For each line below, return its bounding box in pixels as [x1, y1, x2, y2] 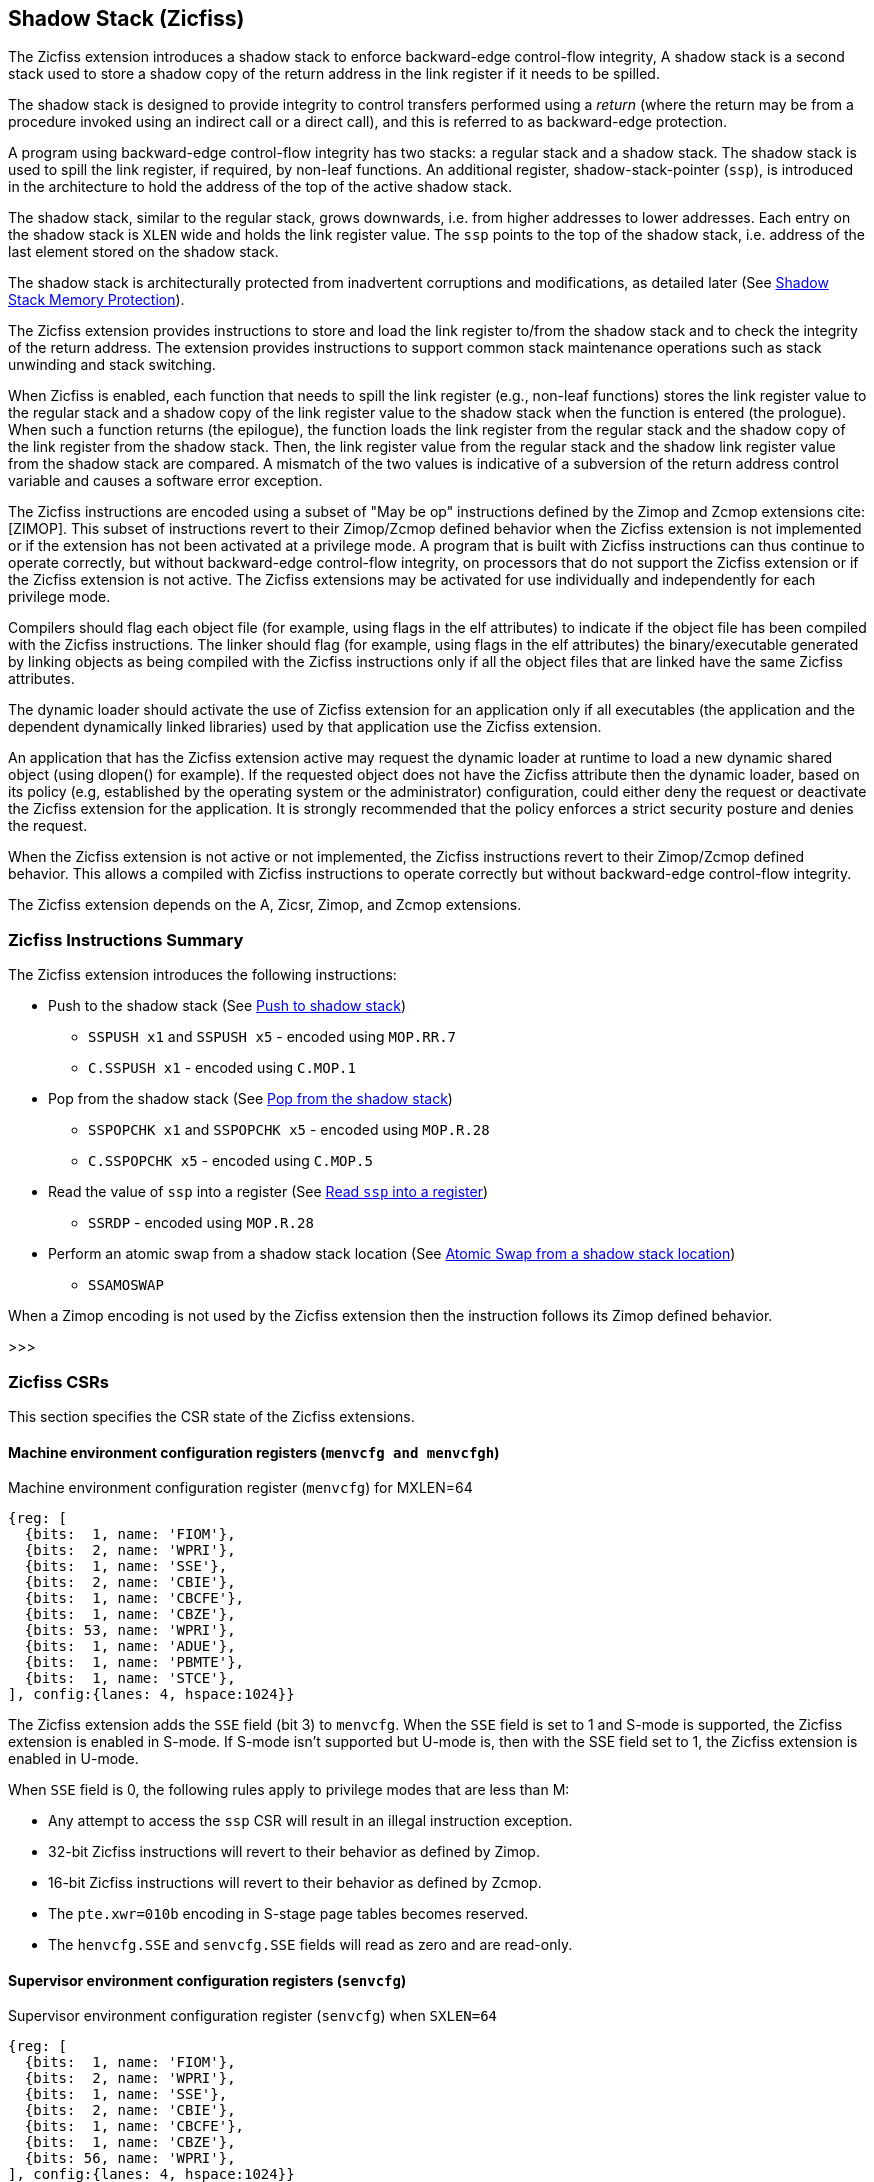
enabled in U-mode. [8, 1750, 139, 1768]
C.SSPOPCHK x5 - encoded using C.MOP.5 [88, 1152, 373, 1170]
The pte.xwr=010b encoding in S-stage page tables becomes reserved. [48, 1905, 529, 1923]
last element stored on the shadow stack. [8, 243, 279, 261]
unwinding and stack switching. [8, 356, 216, 374]
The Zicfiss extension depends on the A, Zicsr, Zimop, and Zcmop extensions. [8, 896, 522, 914]
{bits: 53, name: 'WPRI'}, [24, 1622, 236, 1639]
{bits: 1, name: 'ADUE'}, [24, 1638, 236, 1655]
